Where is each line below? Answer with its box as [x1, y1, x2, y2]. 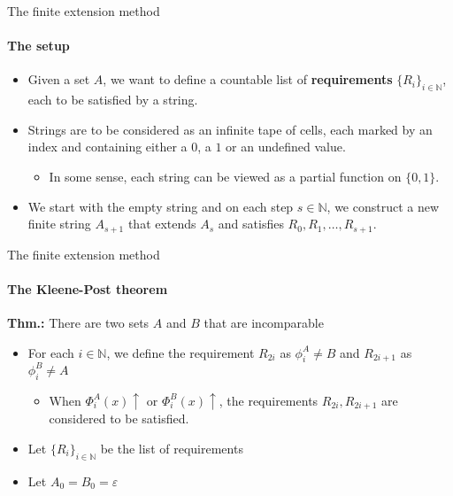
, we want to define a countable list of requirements [103, 70, 393, 89]
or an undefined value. [226, 137, 346, 156]
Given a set [27, 70, 90, 89]
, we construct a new [326, 197, 440, 215]
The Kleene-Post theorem [7, 279, 168, 298]
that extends [127, 214, 196, 233]
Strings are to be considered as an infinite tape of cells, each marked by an [27, 120, 433, 138]
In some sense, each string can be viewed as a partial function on [49, 167, 402, 185]
